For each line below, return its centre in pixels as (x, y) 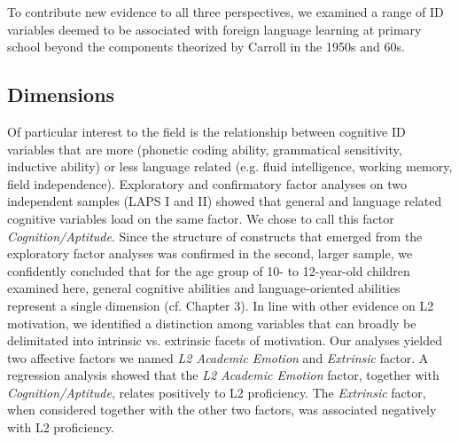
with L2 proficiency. (61, 427)
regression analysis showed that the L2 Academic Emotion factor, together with (223, 375)
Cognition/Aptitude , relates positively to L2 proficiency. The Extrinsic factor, (217, 392)
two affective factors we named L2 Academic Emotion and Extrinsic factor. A (218, 357)
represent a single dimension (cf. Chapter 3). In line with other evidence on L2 (221, 305)
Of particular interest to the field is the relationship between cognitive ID (206, 131)
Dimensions (61, 95)
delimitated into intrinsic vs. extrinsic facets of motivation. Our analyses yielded (225, 340)
